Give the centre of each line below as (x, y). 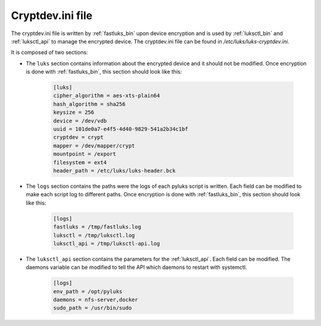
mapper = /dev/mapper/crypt (94, 145)
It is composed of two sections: (50, 52)
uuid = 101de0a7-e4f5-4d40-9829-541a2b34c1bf (121, 129)
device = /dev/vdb (80, 121)
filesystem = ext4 (80, 162)
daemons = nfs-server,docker (96, 300)
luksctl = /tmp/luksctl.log (94, 235)
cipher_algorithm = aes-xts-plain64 (107, 96)
